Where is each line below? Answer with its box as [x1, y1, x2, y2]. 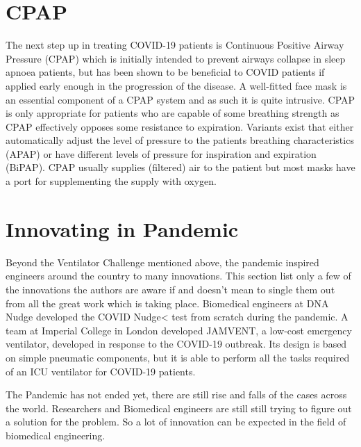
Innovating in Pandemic [6, 214, 239, 243]
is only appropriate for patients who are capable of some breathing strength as [6, 106, 339, 120]
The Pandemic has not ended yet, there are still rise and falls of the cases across [6, 387, 347, 402]
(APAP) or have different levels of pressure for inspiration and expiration [6, 146, 317, 161]
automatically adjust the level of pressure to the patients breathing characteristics [6, 133, 354, 147]
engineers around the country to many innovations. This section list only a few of [6, 268, 351, 283]
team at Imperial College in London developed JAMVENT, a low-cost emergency [6, 323, 352, 337]
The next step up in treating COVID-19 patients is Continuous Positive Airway [6, 38, 344, 52]
